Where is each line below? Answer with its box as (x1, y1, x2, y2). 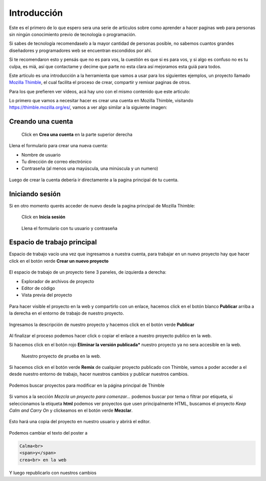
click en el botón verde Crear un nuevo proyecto (9, 258, 109, 264)
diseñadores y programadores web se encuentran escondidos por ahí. (9, 47, 152, 53)
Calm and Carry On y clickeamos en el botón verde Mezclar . (9, 407, 133, 413)
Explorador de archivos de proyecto (21, 278, 95, 284)
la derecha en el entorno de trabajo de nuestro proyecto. (9, 310, 124, 316)
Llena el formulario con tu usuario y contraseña (21, 225, 118, 231)
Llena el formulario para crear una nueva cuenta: (9, 143, 108, 149)
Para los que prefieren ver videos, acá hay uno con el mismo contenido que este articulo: (9, 88, 191, 94)
